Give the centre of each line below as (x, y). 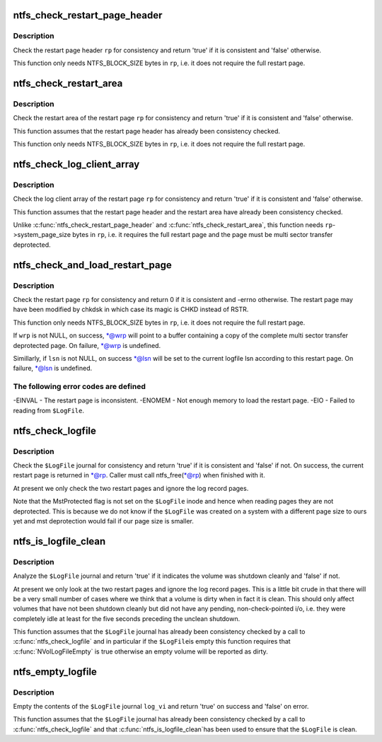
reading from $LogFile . (49, 410)
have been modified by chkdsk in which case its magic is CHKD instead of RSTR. (131, 309)
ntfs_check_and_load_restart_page (93, 265)
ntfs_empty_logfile (55, 672)
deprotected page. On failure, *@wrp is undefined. (87, 345)
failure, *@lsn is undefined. (53, 369)
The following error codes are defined (80, 387)
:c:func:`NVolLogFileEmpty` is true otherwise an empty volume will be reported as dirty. (140, 651)
